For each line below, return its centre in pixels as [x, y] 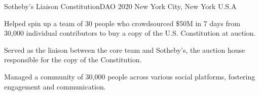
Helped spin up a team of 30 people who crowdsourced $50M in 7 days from [122, 23]
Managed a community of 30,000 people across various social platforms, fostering [130, 76]
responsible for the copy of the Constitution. [73, 60]
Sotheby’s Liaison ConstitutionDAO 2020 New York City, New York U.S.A [120, 6]
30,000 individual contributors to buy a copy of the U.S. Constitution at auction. [130, 33]
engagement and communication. [55, 86]
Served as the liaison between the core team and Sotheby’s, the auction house [125, 50]
